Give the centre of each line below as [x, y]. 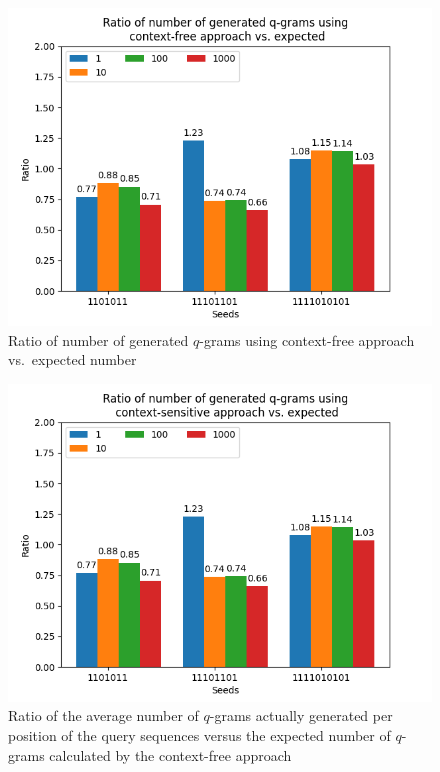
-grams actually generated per [301, 715]
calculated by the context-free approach [170, 754]
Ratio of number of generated [98, 339]
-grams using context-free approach [307, 339]
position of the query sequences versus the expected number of [199, 734]
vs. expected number [72, 359]
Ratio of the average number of [103, 715]
